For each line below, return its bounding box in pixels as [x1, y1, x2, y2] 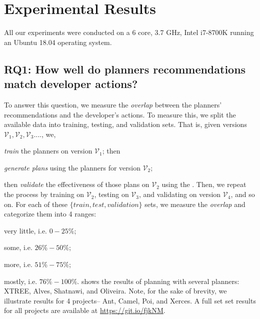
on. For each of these [4, 198, 68, 209]
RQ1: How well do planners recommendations [4, 61, 246, 76]
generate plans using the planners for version [4, 162, 140, 172]
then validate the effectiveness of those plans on [4, 179, 149, 189]
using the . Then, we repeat [161, 179, 246, 189]
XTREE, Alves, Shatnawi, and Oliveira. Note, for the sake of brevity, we [4, 285, 227, 296]
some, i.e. [4, 242, 32, 252]
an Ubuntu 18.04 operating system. [4, 36, 112, 47]
